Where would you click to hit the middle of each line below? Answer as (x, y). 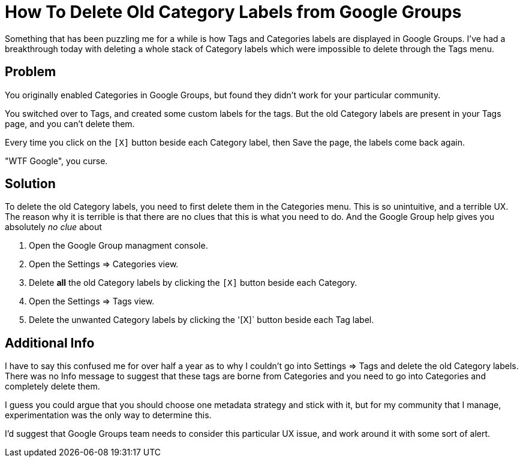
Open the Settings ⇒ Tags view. (92, 301)
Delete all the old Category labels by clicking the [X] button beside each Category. (193, 283)
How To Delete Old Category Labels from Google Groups (233, 12)
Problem (31, 72)
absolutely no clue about (53, 227)
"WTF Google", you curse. (56, 161)
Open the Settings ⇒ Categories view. (104, 264)
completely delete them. (52, 386)
